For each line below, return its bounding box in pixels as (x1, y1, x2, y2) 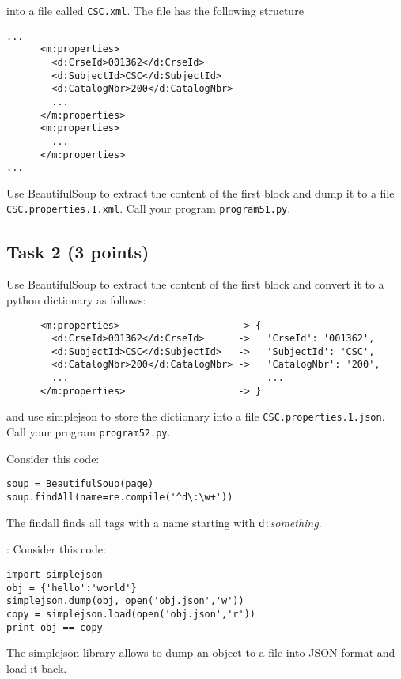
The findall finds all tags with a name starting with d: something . (6, 514, 322, 530)
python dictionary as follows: (6, 291, 146, 307)
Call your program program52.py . (6, 424, 171, 440)
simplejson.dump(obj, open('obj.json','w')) (6, 595, 244, 607)
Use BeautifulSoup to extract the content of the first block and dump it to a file (6, 184, 395, 201)
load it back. (6, 659, 67, 676)
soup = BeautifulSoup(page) (6, 478, 154, 490)
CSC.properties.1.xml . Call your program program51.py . (6, 200, 291, 217)
